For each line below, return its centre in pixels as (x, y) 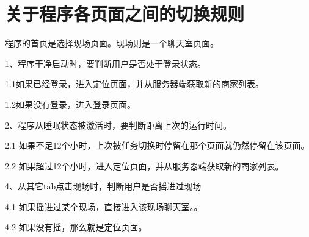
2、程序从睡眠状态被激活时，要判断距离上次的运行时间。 (118, 125)
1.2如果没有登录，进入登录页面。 (70, 104)
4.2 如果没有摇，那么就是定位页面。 (76, 227)
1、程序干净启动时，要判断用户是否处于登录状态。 (105, 63)
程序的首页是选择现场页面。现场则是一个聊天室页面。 (112, 43)
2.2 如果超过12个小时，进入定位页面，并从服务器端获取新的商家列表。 (144, 165)
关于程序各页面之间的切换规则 (125, 14)
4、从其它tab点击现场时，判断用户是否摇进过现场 (103, 186)
